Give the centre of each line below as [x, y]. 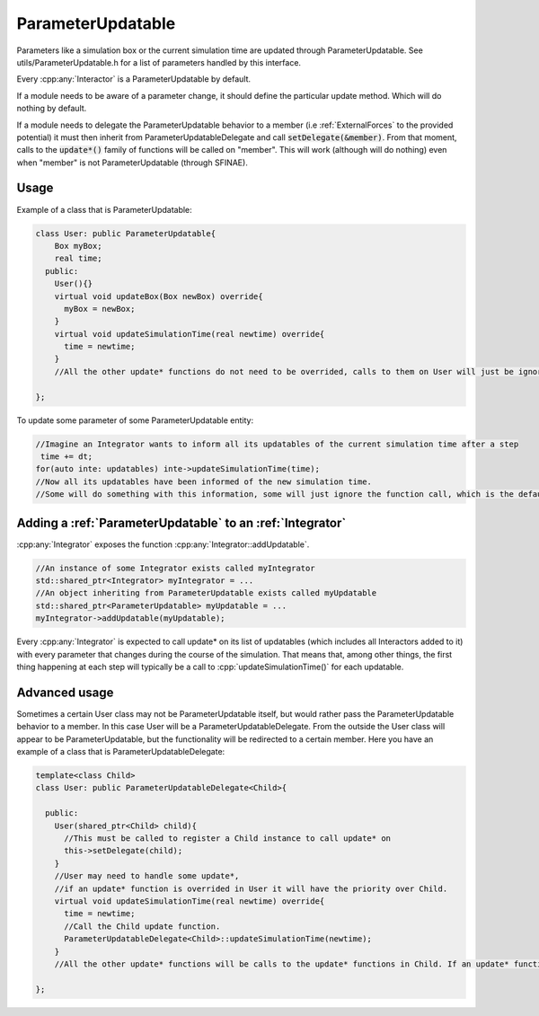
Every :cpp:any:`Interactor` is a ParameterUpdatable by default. [134, 79]
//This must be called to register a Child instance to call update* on [227, 839]
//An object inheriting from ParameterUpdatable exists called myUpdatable [206, 593]
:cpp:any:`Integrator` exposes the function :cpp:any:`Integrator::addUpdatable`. [163, 544]
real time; [78, 259]
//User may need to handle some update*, [147, 876]
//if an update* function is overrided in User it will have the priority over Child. [251, 888]
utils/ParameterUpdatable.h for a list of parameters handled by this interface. [159, 62]
